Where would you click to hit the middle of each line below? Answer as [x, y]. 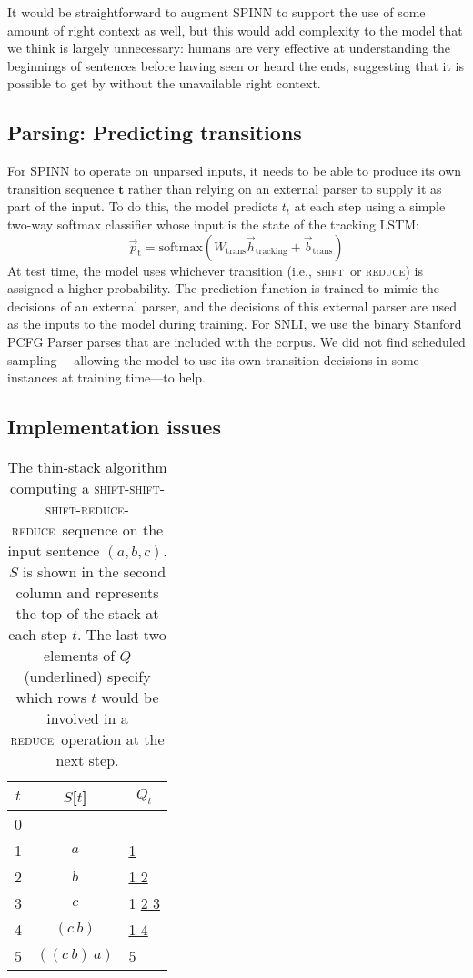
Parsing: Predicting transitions [155, 132]
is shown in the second [95, 571]
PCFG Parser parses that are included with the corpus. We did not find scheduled [236, 341]
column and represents [87, 592]
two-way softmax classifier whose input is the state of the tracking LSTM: [213, 224]
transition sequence [61, 188]
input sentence [54, 550]
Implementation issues [114, 427]
